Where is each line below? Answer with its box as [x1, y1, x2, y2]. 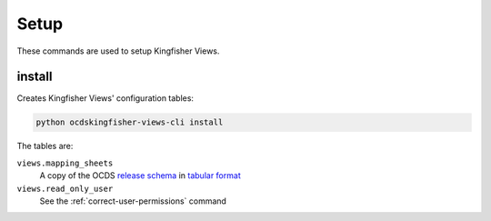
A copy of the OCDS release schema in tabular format [39, 170, 241, 181]
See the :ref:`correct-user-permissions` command [39, 196, 227, 206]
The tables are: [16, 141, 74, 152]
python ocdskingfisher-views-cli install [35, 117, 224, 127]
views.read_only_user [16, 183, 114, 194]
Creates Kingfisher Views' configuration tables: [16, 93, 195, 104]
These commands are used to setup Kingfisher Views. [16, 45, 220, 56]
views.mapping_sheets [16, 157, 114, 168]
